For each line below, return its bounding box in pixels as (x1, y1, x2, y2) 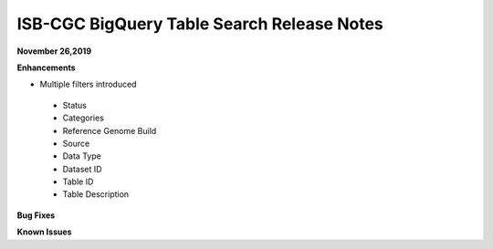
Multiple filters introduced (39, 78, 137, 90)
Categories (62, 112, 105, 123)
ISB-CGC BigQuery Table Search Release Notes (16, 14, 383, 34)
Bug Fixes (16, 210, 56, 221)
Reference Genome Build (62, 125, 157, 136)
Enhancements (16, 62, 77, 73)
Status (62, 99, 87, 110)
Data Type (62, 150, 102, 161)
